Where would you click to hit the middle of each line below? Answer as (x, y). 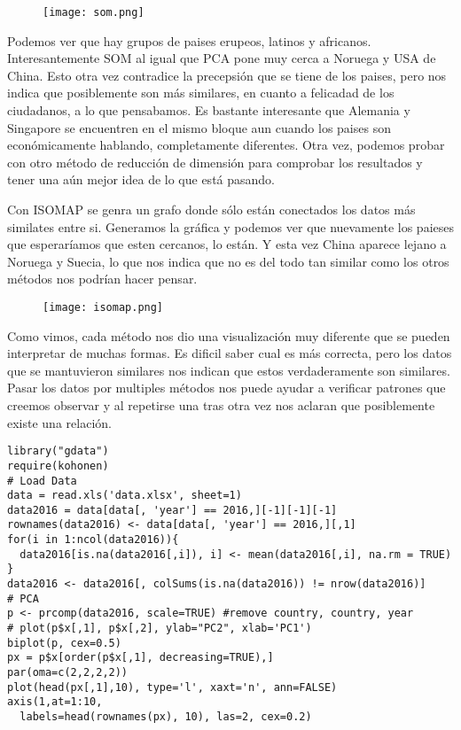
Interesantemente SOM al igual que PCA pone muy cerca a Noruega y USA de (222, 58)
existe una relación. (59, 422)
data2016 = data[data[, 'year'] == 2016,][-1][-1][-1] (172, 510)
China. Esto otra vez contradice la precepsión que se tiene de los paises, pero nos (227, 75)
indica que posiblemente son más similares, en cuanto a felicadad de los (201, 93)
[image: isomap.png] (103, 307)
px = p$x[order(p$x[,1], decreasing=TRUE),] (141, 658)
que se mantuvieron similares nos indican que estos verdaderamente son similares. (229, 370)
